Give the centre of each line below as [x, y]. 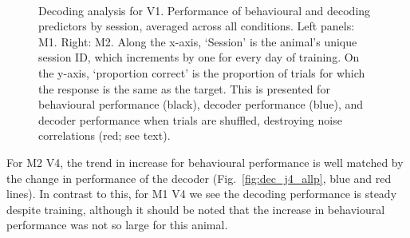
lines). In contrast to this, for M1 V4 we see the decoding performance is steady [202, 194]
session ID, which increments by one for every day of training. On [199, 57]
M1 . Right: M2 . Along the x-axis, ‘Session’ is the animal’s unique [198, 41]
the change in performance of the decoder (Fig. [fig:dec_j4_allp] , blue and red [199, 178]
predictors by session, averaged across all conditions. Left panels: [197, 26]
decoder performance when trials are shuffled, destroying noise [190, 119]
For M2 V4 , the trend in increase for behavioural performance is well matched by [205, 162]
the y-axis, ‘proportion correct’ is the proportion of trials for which [202, 72]
